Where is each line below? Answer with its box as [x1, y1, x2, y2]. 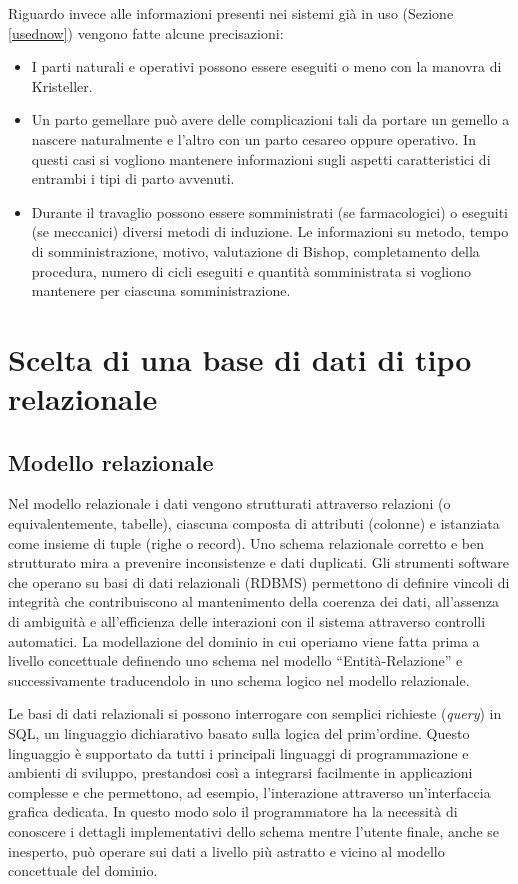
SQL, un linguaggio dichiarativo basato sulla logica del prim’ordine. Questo [8, 723, 470, 744]
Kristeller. [31, 75, 93, 96]
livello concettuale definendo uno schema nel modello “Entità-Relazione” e [8, 650, 463, 671]
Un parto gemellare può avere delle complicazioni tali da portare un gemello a [31, 109, 510, 130]
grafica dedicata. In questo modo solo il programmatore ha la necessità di [8, 801, 458, 822]
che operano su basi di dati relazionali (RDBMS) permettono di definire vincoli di [8, 571, 510, 592]
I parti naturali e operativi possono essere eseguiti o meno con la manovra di [31, 56, 502, 77]
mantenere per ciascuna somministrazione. [31, 280, 291, 301]
